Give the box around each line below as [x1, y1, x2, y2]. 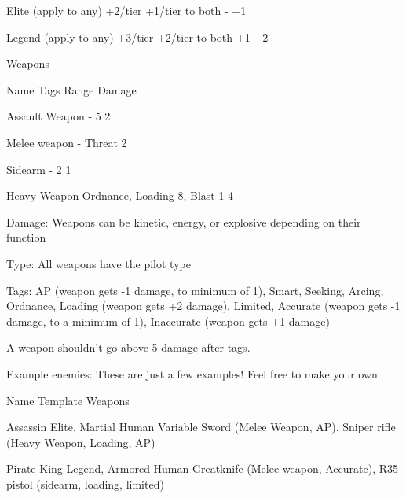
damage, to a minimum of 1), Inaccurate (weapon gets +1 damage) [6, 312, 330, 329]
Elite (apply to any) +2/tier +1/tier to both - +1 [6, 2, 247, 18]
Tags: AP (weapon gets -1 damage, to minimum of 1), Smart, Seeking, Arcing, [6, 282, 384, 298]
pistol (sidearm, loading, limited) [6, 475, 164, 492]
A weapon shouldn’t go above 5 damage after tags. [6, 339, 251, 356]
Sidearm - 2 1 [6, 160, 71, 177]
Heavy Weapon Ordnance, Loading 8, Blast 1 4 [6, 187, 234, 204]
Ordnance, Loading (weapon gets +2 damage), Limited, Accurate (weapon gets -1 [6, 297, 401, 314]
